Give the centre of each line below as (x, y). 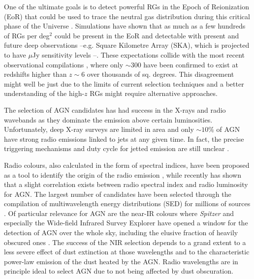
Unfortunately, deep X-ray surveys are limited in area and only (99, 129)
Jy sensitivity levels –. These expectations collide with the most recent (138, 54)
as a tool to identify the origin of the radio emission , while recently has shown (123, 174)
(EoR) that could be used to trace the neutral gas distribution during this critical (127, 16)
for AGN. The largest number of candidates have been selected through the (118, 194)
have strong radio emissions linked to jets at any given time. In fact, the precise (124, 139)
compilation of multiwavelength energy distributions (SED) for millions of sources (127, 203)
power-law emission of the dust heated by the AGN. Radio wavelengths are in (121, 261)
